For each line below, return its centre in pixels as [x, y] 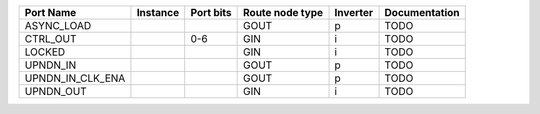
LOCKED [45, 52]
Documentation [422, 12]
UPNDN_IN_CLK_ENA [75, 78]
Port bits [211, 12]
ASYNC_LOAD [58, 25]
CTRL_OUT [50, 38]
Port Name [50, 12]
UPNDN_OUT [55, 91]
